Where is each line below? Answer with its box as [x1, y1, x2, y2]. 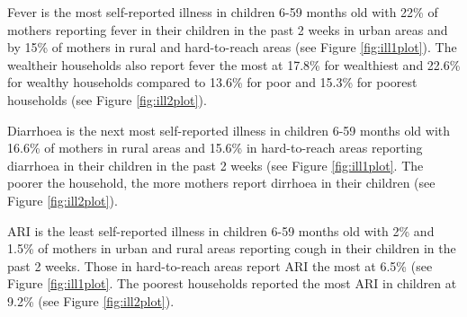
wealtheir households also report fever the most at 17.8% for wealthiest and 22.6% [7, 55, 461, 74]
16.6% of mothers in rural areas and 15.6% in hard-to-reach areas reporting [7, 138, 423, 157]
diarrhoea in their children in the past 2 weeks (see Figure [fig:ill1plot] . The [7, 155, 424, 174]
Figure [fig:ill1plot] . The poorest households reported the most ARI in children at [7, 274, 457, 293]
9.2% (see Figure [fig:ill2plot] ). [7, 291, 175, 310]
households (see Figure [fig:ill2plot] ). [7, 90, 207, 109]
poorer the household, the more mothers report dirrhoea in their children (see [7, 173, 436, 192]
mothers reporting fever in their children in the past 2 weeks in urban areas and [7, 20, 448, 39]
